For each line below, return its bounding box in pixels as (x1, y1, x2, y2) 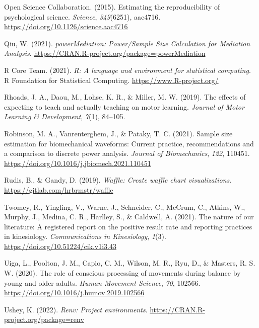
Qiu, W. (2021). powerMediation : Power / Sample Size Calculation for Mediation (4, 38, 250, 48)
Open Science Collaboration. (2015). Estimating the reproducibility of (4, 2, 220, 12)
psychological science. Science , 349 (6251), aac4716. (4, 11, 161, 22)
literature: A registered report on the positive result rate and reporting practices (4, 221, 252, 231)
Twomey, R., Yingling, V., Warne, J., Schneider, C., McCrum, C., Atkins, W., (4, 201, 245, 212)
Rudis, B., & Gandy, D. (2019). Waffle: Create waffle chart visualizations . (4, 175, 232, 185)
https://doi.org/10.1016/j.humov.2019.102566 (4, 287, 145, 298)
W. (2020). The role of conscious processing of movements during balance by (4, 268, 241, 278)
